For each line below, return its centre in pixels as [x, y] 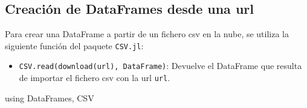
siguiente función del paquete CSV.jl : [74, 45]
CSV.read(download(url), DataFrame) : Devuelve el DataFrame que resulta [160, 66]
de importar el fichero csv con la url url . [95, 78]
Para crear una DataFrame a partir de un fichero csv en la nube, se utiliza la [147, 34]
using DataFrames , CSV [50, 97]
